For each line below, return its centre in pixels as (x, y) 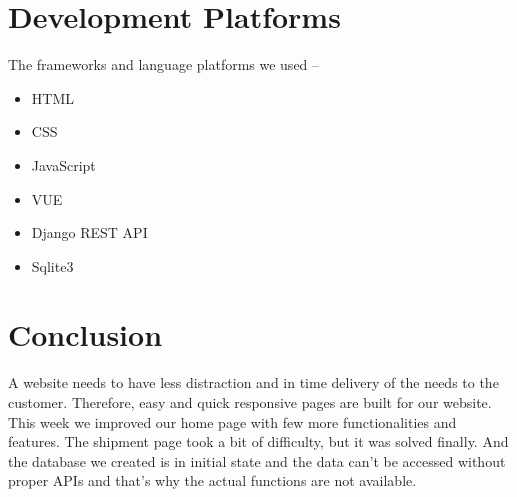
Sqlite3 (52, 265)
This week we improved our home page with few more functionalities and (232, 421)
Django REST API (89, 232)
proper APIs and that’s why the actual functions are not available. (212, 480)
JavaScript (63, 164)
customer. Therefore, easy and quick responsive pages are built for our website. (250, 402)
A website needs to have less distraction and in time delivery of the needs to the (253, 382)
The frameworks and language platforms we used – (164, 64)
